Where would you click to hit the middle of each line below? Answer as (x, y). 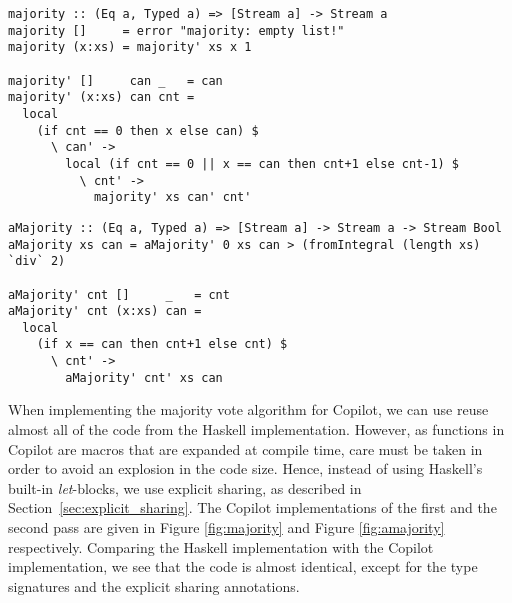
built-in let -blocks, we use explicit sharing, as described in (185, 487)
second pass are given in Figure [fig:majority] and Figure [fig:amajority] (226, 527)
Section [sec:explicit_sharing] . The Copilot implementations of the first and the (252, 507)
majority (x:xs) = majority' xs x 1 (130, 47)
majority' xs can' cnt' (172, 197)
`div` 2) (37, 261)
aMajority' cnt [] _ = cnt (119, 294)
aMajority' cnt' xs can (144, 377)
